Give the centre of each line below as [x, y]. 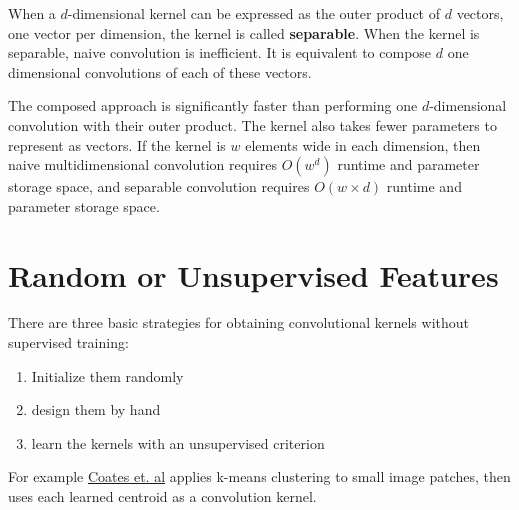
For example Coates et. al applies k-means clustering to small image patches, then [259, 476]
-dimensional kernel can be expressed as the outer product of [254, 13]
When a [32, 13]
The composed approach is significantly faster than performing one [213, 105]
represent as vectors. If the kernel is [117, 144]
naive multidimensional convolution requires [142, 164]
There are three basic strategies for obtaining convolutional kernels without [238, 322]
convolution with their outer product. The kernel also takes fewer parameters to [252, 124]
